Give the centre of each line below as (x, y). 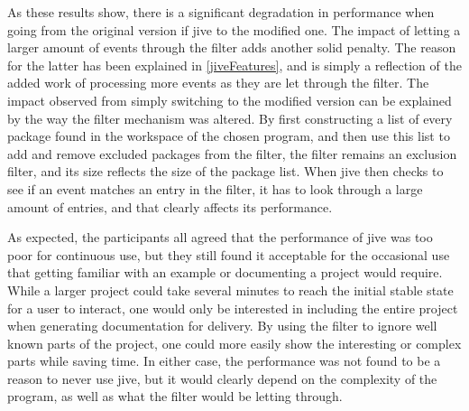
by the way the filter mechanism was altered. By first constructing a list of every (230, 118)
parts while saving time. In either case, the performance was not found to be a (224, 361)
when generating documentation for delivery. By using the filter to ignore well (222, 326)
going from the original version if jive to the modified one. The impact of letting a (234, 29)
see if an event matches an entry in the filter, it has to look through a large (215, 188)
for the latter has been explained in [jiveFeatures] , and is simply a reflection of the (234, 65)
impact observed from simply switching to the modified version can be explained (230, 100)
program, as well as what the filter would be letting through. (175, 396)
